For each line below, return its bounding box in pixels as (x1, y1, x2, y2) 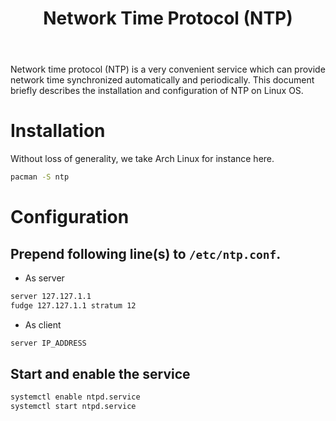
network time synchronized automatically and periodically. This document (10, 74, 315, 86)
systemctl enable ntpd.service (10, 392, 141, 402)
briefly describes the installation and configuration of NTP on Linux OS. (10, 85, 304, 97)
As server (24, 272, 65, 284)
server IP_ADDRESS (10, 338, 87, 348)
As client (24, 318, 62, 331)
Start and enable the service (10, 366, 191, 383)
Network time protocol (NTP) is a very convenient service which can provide (10, 63, 326, 76)
